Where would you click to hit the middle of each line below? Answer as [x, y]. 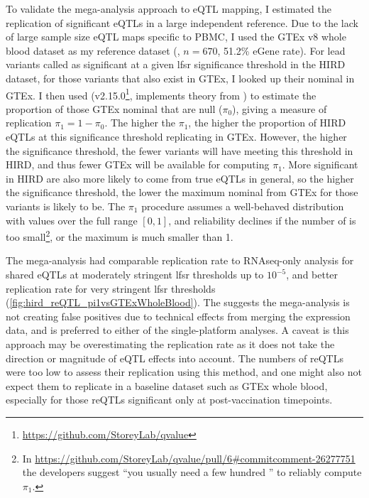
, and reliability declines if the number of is [262, 220]
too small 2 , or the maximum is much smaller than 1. [120, 236]
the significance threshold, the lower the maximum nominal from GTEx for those [182, 192]
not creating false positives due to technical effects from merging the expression [178, 316]
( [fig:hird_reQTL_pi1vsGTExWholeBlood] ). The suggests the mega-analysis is [178, 302]
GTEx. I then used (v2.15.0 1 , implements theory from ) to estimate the [161, 94]
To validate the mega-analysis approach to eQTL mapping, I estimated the [169, 9]
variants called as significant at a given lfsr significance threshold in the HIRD [176, 64]
